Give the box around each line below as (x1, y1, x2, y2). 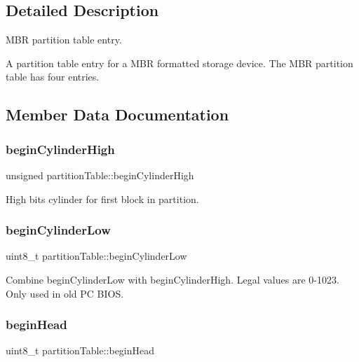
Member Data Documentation (6, 104, 229, 125)
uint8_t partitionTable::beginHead (6, 343, 155, 358)
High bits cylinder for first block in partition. (6, 191, 199, 206)
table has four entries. (6, 69, 100, 84)
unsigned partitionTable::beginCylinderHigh (6, 167, 194, 182)
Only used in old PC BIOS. (6, 286, 124, 300)
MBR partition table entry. (6, 32, 122, 47)
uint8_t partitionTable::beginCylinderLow (6, 249, 187, 263)
